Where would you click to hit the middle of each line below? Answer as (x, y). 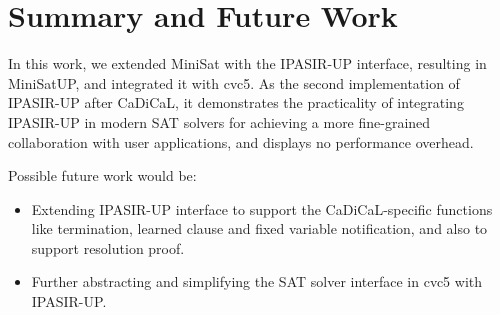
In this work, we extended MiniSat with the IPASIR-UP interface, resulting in (247, 63)
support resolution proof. (108, 247)
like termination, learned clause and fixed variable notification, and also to (259, 228)
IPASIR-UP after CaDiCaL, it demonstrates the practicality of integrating (236, 102)
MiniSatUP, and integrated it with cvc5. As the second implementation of (234, 82)
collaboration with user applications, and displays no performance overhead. (241, 141)
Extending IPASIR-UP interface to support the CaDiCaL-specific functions (262, 208)
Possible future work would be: (102, 175)
